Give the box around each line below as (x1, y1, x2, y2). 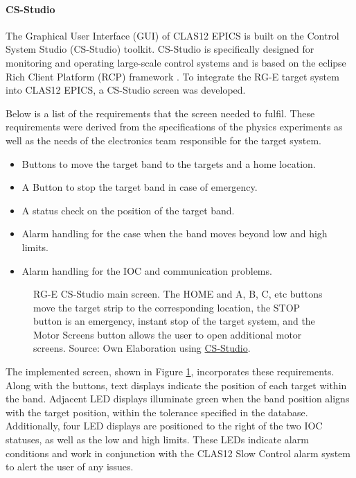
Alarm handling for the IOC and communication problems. (21, 263, 272, 278)
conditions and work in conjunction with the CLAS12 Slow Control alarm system (6, 445, 350, 460)
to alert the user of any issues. (6, 459, 134, 474)
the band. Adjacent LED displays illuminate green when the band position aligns (6, 391, 350, 406)
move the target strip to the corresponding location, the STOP (33, 300, 301, 314)
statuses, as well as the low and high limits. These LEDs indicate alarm (6, 432, 309, 447)
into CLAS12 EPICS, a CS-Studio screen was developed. (6, 83, 246, 97)
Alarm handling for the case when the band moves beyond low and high (21, 226, 328, 241)
